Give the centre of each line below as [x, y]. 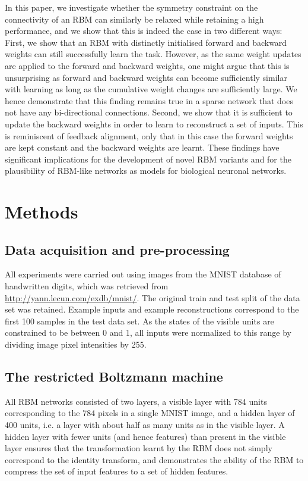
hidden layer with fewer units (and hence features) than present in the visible [145, 436]
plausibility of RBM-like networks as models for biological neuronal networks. [146, 171]
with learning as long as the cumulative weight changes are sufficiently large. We [151, 89]
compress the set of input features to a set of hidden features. [117, 471]
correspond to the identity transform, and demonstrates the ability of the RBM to [154, 459]
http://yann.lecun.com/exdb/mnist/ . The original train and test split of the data [153, 297]
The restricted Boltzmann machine [114, 377]
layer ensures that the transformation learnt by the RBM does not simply [139, 448]
